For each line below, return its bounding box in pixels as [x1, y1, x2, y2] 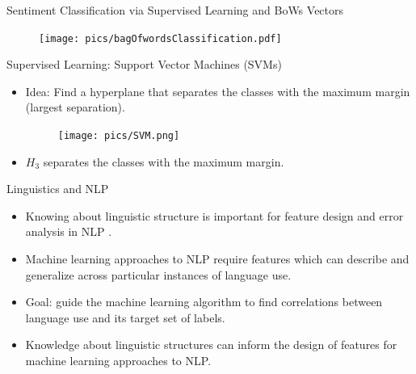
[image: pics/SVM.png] [57, 130, 180, 142]
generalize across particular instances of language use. [25, 266, 292, 283]
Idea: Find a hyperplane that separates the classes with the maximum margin [25, 82, 410, 99]
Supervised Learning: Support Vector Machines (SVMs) [6, 56, 282, 73]
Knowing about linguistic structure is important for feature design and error [25, 207, 404, 224]
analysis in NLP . [25, 223, 112, 240]
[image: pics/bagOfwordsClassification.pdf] [39, 32, 282, 44]
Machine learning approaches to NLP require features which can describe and [25, 250, 410, 267]
